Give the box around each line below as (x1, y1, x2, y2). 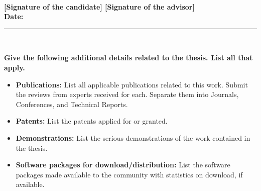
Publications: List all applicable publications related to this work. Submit (16, 79, 248, 89)
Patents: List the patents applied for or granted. (16, 116, 168, 126)
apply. (4, 62, 25, 72)
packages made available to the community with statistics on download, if (16, 169, 243, 179)
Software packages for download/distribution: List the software (16, 159, 230, 170)
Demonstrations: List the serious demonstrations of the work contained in (16, 132, 250, 143)
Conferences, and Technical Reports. (16, 99, 128, 109)
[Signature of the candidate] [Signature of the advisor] (4, 1, 195, 12)
